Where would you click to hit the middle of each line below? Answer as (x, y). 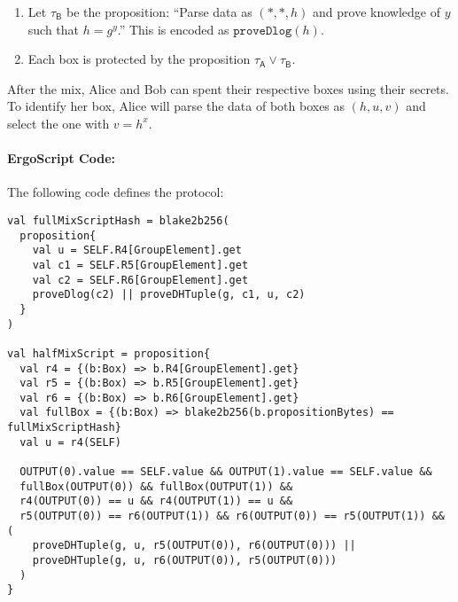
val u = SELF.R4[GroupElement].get (137, 250)
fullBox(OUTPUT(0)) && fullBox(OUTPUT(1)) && (156, 486)
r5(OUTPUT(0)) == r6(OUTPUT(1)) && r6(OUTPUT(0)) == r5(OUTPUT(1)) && (232, 516)
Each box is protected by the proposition (139, 59)
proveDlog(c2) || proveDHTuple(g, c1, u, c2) (169, 295)
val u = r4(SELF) (70, 442)
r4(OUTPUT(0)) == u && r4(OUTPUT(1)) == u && (156, 501)
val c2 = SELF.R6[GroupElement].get (140, 280)
